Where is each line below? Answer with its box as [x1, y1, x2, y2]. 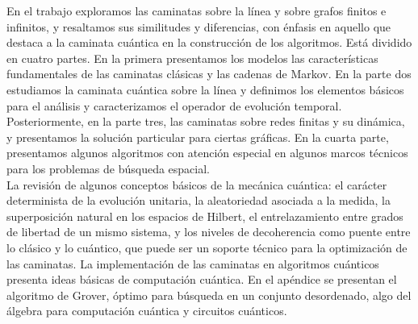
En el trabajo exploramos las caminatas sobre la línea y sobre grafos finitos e [6, 2, 387, 19]
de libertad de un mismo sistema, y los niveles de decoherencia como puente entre [6, 223, 411, 240]
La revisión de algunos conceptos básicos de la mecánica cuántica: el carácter [6, 176, 387, 193]
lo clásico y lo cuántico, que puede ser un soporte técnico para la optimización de [6, 239, 408, 255]
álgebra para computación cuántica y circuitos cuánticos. [6, 302, 287, 319]
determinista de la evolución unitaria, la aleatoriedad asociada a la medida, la [6, 192, 391, 209]
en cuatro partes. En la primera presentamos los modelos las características [6, 49, 378, 66]
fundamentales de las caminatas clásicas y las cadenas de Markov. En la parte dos [6, 65, 412, 82]
